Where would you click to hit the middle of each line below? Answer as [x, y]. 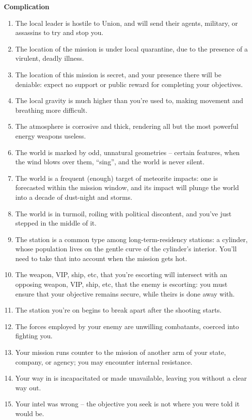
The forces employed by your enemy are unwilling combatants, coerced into [127, 326]
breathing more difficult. [51, 110]
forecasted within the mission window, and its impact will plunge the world [127, 187]
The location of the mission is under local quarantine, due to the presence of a [132, 48]
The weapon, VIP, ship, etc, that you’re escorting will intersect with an [121, 274]
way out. [28, 387]
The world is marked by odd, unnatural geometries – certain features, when [127, 152]
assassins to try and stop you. [59, 32]
